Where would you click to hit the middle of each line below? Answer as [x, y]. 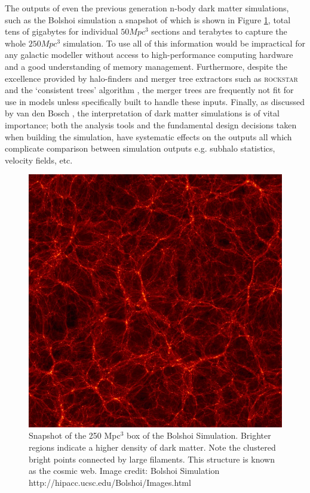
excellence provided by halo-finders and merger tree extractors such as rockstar [151, 78]
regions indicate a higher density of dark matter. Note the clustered [152, 447]
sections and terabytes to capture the [219, 31]
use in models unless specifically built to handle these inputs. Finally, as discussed [155, 101]
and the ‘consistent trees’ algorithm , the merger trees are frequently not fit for [149, 90]
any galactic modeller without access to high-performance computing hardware [149, 55]
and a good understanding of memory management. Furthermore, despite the [146, 66]
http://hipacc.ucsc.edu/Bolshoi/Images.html [110, 482]
